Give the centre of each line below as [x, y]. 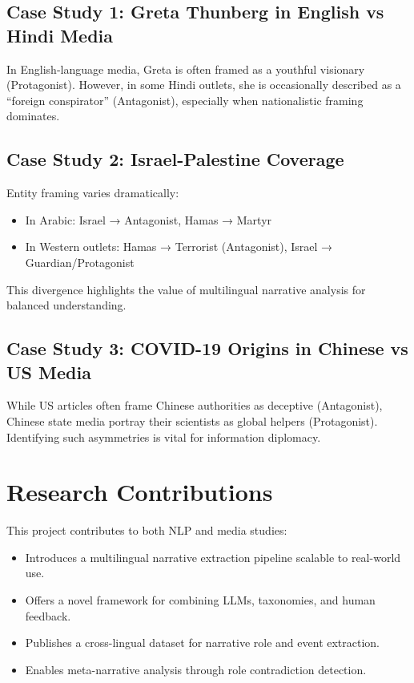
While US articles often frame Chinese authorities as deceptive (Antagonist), [195, 405]
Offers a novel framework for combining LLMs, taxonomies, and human [200, 600]
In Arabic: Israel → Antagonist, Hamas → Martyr [149, 219]
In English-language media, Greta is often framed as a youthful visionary [186, 69]
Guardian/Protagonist [80, 262]
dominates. [33, 116]
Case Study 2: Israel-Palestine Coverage [175, 159]
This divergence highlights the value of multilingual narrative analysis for [186, 289]
